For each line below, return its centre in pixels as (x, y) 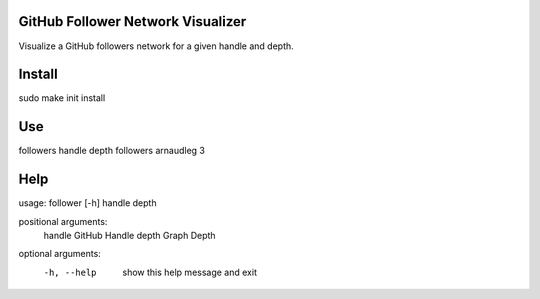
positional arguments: (63, 221)
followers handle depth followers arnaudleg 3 (111, 151)
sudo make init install (62, 98)
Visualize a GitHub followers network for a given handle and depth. (156, 46)
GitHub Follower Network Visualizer (132, 21)
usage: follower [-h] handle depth (87, 203)
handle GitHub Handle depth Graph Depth (129, 236)
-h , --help (70, 272)
